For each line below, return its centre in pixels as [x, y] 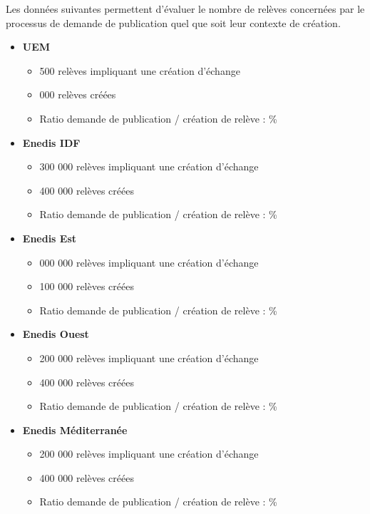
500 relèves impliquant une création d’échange [140, 70]
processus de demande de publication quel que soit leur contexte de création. [173, 22]
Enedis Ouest [56, 334]
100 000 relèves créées [87, 286]
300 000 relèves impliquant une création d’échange [149, 166]
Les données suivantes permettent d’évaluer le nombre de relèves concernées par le [185, 9]
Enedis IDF [51, 142]
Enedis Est [50, 238]
